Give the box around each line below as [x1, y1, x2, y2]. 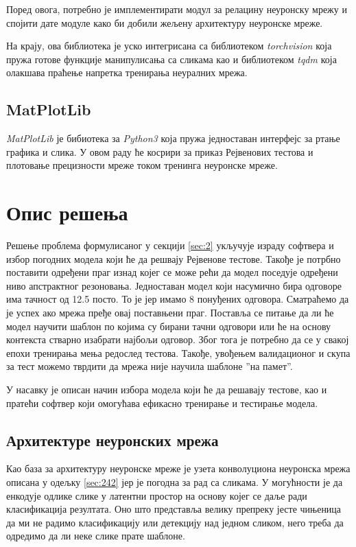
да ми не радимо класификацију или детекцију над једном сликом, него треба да [6, 515, 344, 529]
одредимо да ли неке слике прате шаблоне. [6, 528, 185, 543]
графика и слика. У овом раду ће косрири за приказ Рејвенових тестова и [6, 144, 313, 159]
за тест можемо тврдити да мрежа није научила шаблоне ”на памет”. [6, 359, 293, 373]
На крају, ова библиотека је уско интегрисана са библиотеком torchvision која [6, 38, 332, 53]
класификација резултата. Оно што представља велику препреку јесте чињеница [6, 502, 342, 516]
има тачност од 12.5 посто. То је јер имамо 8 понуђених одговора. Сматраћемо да [6, 292, 349, 306]
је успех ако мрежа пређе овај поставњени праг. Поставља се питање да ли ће [6, 305, 334, 320]
